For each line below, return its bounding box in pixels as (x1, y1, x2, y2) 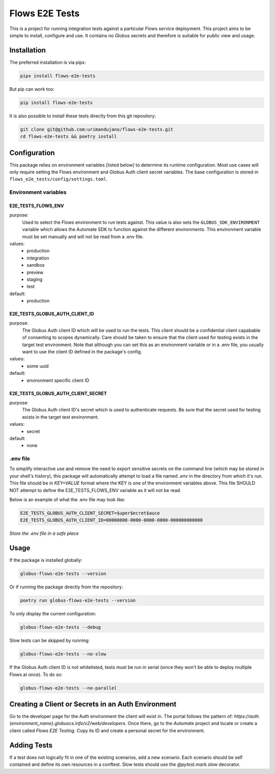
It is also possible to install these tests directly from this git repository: (9, 113, 156, 119)
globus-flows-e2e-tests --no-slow (20, 651, 106, 657)
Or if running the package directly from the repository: (9, 584, 123, 590)
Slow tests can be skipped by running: (9, 637, 90, 643)
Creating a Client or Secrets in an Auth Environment (9, 700, 177, 708)
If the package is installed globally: (9, 557, 82, 563)
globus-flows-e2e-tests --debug (20, 625, 101, 630)
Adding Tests (9, 741, 53, 750)
